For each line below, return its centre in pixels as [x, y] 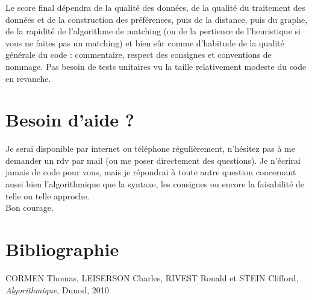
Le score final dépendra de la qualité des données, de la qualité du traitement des [155, 7]
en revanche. [28, 78]
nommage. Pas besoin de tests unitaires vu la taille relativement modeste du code [156, 66]
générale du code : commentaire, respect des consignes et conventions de [139, 55]
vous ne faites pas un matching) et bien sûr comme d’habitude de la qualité [145, 42]
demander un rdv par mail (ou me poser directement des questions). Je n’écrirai [153, 160]
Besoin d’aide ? [70, 120]
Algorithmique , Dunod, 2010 [57, 289]
